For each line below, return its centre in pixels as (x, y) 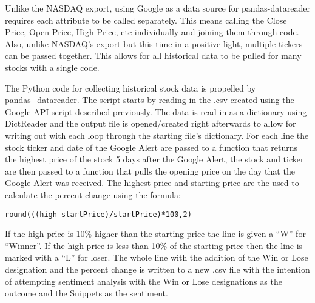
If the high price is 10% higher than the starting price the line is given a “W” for (155, 234)
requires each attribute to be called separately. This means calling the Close (146, 20)
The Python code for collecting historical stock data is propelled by (130, 88)
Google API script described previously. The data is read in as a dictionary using (156, 111)
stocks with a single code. (52, 67)
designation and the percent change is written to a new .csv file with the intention (157, 269)
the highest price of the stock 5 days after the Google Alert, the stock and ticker (154, 159)
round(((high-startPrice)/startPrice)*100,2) (98, 214)
